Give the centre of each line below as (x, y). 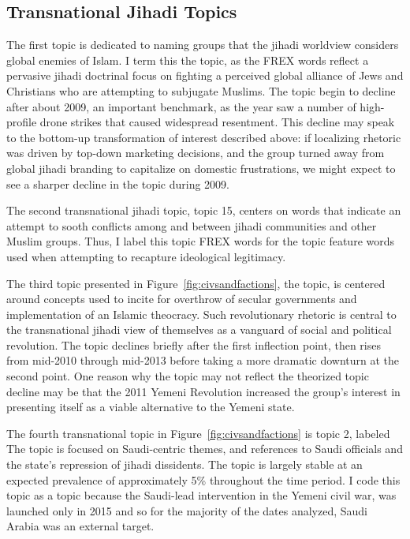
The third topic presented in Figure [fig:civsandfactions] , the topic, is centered (196, 283)
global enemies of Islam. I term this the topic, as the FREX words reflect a (188, 60)
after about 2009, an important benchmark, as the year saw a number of (181, 106)
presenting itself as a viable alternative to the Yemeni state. (151, 407)
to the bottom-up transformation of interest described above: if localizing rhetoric (204, 137)
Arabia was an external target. (80, 526)
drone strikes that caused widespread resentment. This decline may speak (217, 122)
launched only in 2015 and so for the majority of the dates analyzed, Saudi (187, 510)
